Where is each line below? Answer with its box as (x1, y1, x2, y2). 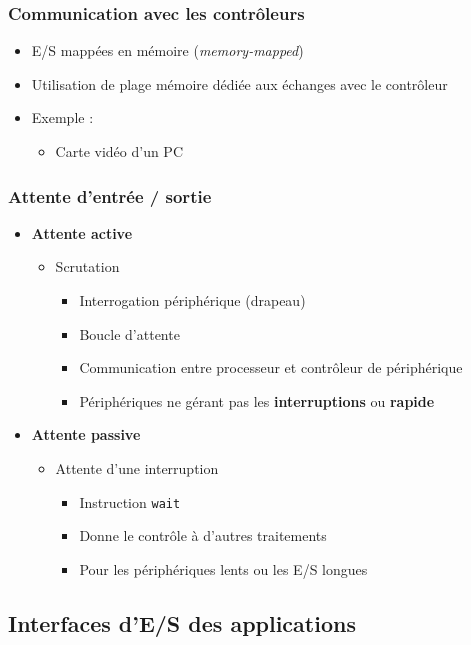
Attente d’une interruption (55, 457, 219, 478)
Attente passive (31, 424, 141, 445)
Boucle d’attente (79, 323, 180, 344)
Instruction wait (79, 491, 181, 512)
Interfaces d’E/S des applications (8, 607, 356, 638)
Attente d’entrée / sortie (8, 183, 212, 208)
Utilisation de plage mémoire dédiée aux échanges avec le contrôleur (31, 73, 448, 94)
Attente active (31, 222, 133, 243)
